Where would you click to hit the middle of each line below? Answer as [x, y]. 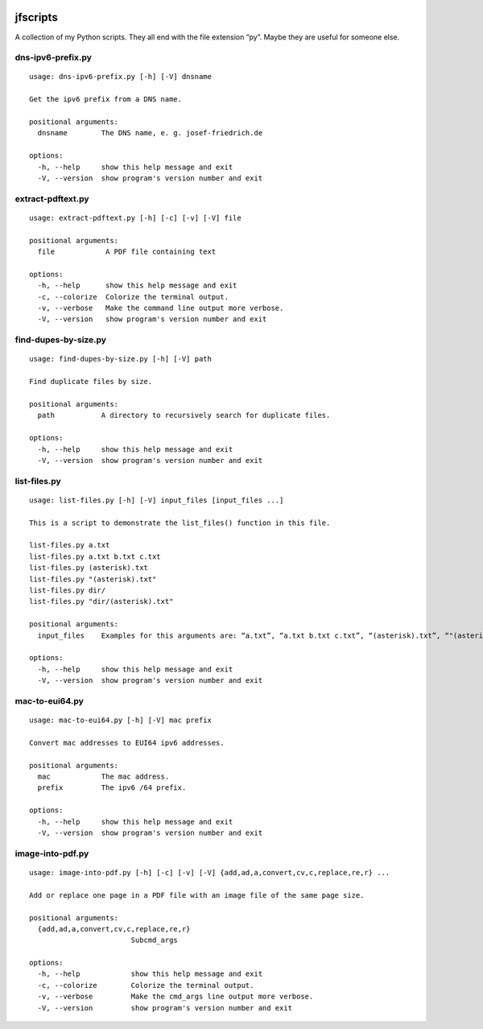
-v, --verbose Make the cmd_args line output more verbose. [175, 997]
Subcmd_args [155, 940]
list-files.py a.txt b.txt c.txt [95, 556]
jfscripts [36, 17]
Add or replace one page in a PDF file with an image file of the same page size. [197, 895]
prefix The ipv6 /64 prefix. [112, 788]
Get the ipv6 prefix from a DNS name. [106, 99]
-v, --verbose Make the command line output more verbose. [161, 308]
